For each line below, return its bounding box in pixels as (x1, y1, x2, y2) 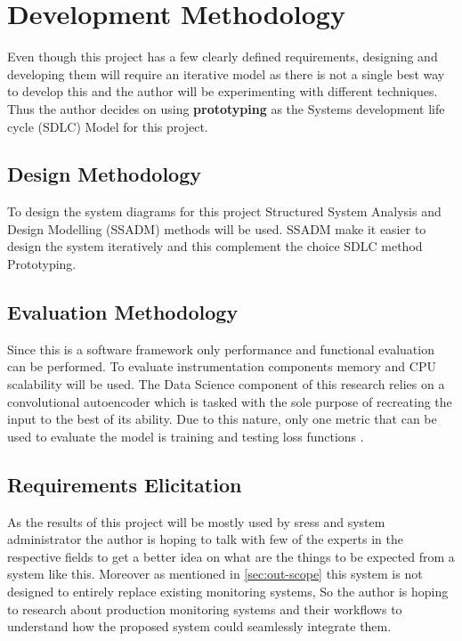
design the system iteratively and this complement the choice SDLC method (7, 237, 423, 256)
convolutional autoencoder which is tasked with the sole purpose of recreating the (7, 392, 452, 410)
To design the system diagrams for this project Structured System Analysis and (7, 202, 442, 221)
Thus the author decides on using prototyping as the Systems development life (7, 99, 445, 118)
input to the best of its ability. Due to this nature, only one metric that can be (7, 410, 437, 428)
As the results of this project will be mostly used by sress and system (7, 512, 385, 531)
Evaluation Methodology (7, 298, 239, 326)
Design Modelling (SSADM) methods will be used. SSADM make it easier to (7, 219, 426, 238)
